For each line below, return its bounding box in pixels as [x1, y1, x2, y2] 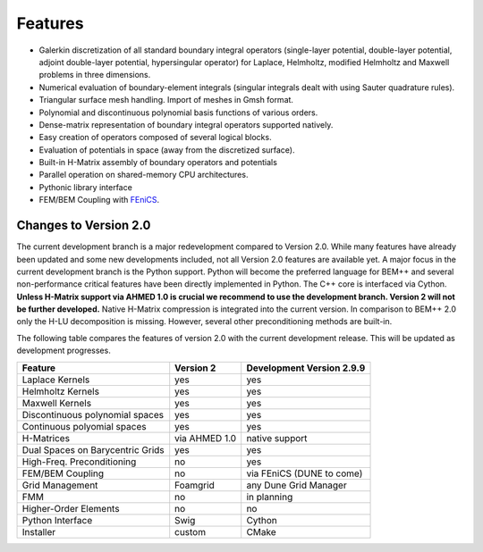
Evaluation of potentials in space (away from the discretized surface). [38, 144, 295, 155]
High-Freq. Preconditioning [21, 456, 137, 468]
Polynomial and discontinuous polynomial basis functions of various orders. [38, 107, 318, 118]
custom [174, 525, 206, 538]
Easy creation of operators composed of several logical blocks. [38, 132, 272, 143]
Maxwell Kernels [21, 397, 92, 409]
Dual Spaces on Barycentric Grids [21, 443, 165, 456]
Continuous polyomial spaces [21, 420, 147, 432]
